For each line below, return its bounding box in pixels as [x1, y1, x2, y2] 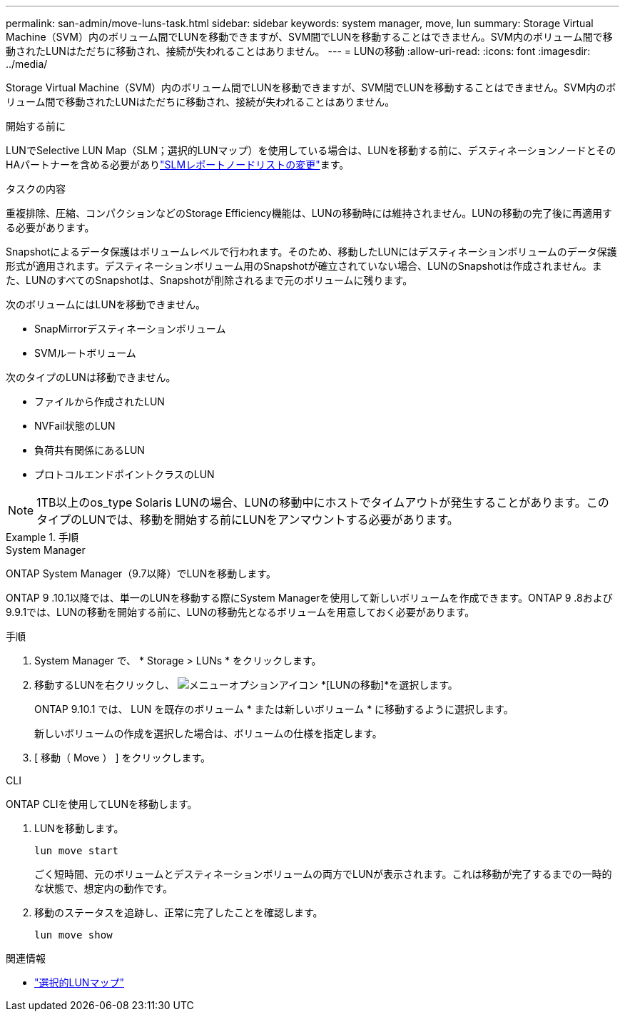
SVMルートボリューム [34, 347, 136, 359]
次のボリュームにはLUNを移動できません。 [6, 298, 206, 310]
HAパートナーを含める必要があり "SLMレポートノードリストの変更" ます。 [6, 158, 350, 171]
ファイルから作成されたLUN [34, 395, 165, 408]
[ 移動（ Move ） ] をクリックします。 [34, 752, 211, 764]
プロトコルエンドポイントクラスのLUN [34, 468, 215, 480]
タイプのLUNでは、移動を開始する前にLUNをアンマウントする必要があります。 [36, 512, 459, 527]
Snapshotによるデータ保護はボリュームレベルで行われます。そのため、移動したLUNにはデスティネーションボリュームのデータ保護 [6, 246, 617, 258]
